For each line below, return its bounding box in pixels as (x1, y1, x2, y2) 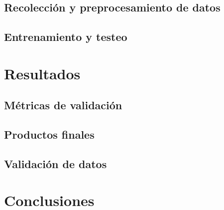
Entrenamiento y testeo (4, 29, 127, 44)
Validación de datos (4, 156, 107, 171)
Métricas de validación (4, 97, 122, 113)
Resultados (4, 63, 81, 83)
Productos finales (4, 127, 95, 142)
